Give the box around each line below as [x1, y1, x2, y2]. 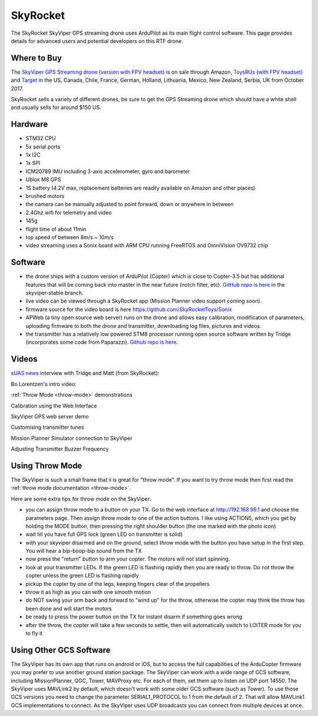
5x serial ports [25, 143, 61, 150]
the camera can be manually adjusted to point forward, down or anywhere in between [25, 201, 234, 208]
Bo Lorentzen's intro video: [11, 380, 77, 387]
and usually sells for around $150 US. [11, 104, 101, 111]
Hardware [11, 120, 48, 130]
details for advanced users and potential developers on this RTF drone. [11, 37, 184, 44]
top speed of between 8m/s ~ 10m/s [25, 234, 114, 241]
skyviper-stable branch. [25, 289, 84, 297]
